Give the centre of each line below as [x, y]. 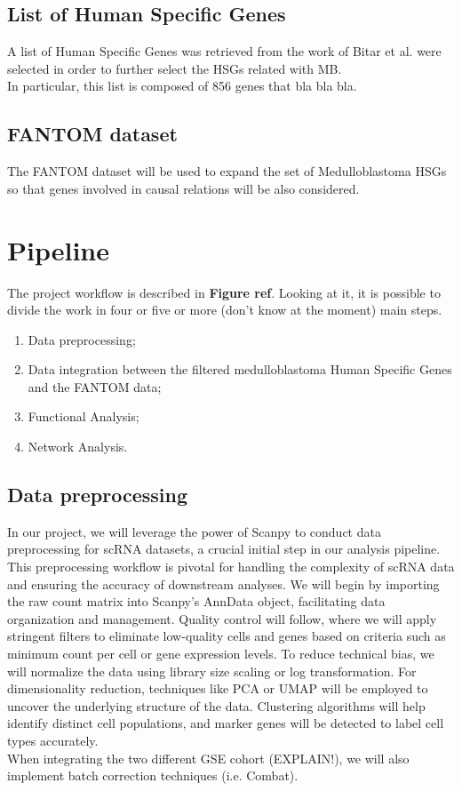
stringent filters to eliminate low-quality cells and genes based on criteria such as [227, 636]
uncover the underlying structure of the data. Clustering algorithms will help [216, 705]
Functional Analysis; [84, 416]
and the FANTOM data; [95, 386]
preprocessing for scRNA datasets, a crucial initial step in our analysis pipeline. [224, 549]
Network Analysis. [78, 447]
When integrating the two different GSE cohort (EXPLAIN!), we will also [208, 758]
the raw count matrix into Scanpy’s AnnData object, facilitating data [196, 601]
